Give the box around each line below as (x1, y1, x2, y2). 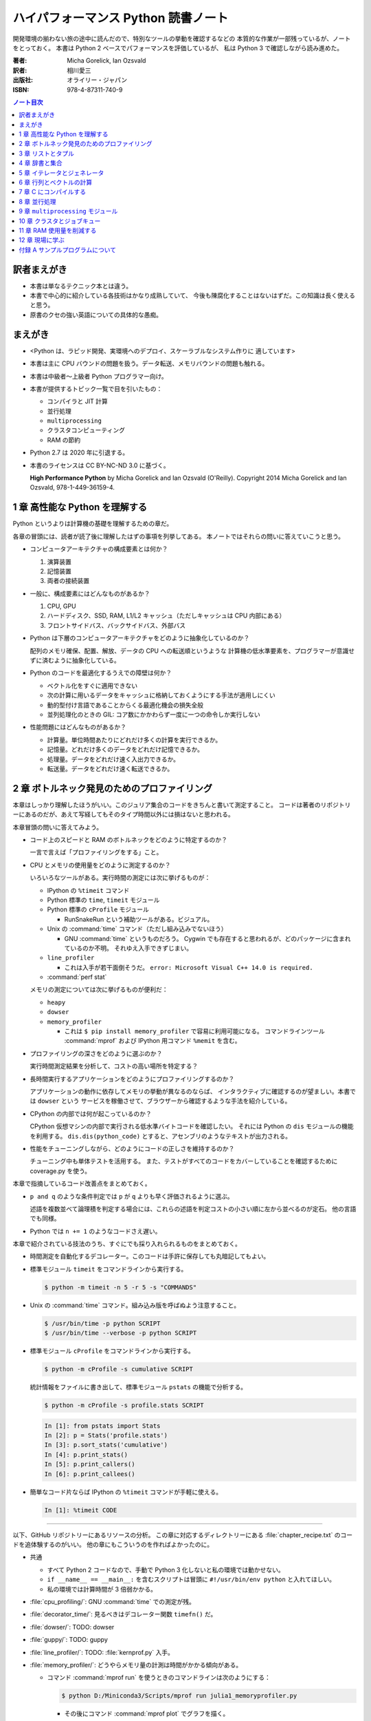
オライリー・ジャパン (67, 76, 127, 84)
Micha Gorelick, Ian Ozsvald (67, 56, 146, 65)
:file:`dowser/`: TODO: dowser (30, 1623, 115, 1631)
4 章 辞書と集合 (19, 159, 63, 167)
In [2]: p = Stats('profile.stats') (44, 1432, 168, 1439)
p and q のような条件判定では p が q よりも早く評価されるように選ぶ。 (30, 1192, 234, 1201)
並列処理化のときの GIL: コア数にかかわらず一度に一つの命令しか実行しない (47, 710, 260, 719)
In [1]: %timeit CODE (44, 1506, 117, 1514)
